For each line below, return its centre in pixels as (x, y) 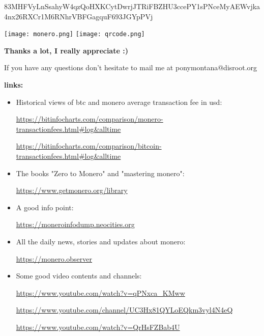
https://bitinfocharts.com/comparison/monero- (90, 119)
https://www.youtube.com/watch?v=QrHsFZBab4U (98, 327)
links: (14, 85)
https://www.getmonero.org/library (72, 190)
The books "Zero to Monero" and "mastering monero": (100, 173)
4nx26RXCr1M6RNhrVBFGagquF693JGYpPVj (79, 16)
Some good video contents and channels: (79, 276)
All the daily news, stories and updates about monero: (101, 241)
